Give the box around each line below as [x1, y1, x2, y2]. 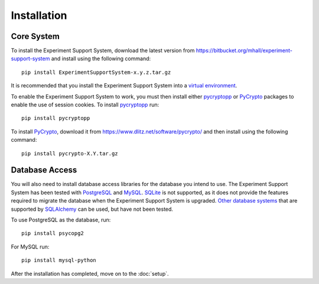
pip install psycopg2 [21, 230, 84, 237]
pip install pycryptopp [21, 115, 90, 122]
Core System [11, 31, 60, 41]
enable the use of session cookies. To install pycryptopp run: [11, 101, 159, 109]
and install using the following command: [51, 55, 151, 62]
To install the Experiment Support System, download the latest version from [11, 47, 195, 54]
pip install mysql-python [21, 257, 97, 264]
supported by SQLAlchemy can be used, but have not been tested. [11, 205, 174, 213]
